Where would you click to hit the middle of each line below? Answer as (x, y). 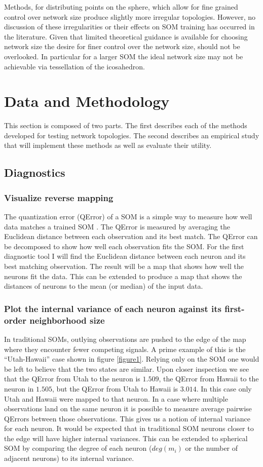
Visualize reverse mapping (59, 197)
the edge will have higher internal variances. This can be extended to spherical (126, 438)
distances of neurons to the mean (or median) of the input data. (104, 286)
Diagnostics (35, 172)
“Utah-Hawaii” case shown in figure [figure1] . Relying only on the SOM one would (132, 359)
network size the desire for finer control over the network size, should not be (122, 46)
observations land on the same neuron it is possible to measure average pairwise (128, 408)
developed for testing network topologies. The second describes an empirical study (132, 135)
